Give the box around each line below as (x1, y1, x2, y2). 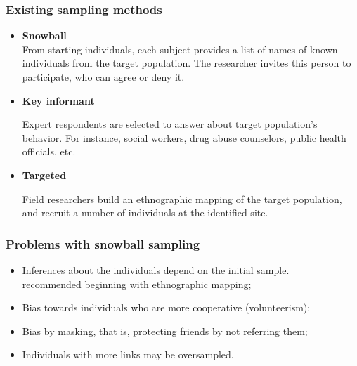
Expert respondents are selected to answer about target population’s (22, 117, 318, 131)
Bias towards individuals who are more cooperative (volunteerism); (22, 300, 311, 315)
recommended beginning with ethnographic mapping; (22, 276, 252, 291)
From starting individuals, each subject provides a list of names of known (22, 41, 338, 56)
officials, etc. (22, 144, 76, 159)
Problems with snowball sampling (6, 235, 200, 252)
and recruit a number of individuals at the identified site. (22, 205, 268, 220)
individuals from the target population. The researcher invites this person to (22, 55, 351, 70)
